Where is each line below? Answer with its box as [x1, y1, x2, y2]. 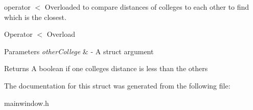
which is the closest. [4, 11, 66, 22]
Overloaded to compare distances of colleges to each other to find [44, 2, 249, 12]
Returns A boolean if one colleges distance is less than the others [4, 63, 208, 74]
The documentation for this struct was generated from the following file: [4, 80, 231, 91]
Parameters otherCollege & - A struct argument [4, 46, 154, 56]
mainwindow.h [4, 97, 49, 108]
